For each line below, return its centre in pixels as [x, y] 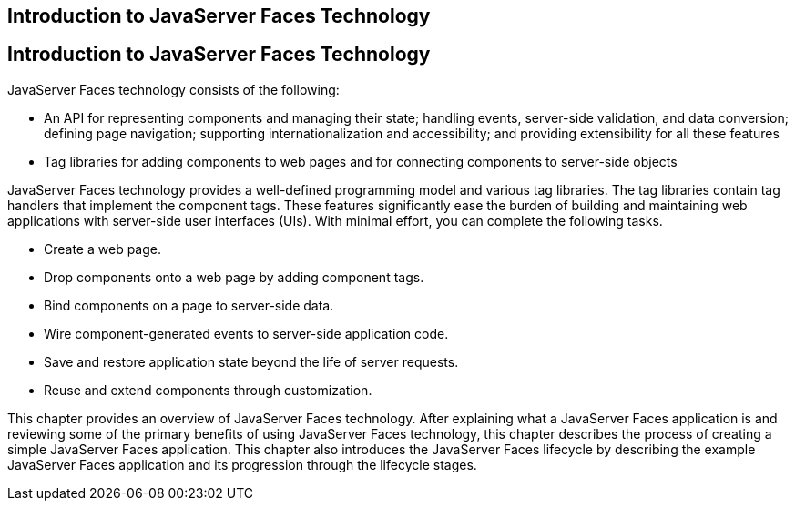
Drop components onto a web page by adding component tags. [234, 277]
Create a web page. [102, 249]
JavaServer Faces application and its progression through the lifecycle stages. [242, 464]
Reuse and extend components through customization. [208, 390]
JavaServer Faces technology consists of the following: [173, 89]
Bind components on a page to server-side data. [189, 305]
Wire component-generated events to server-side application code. [246, 333]
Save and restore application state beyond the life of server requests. [251, 361]
